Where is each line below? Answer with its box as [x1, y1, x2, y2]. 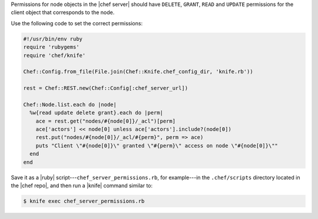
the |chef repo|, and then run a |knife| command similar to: [11, 182, 153, 189]
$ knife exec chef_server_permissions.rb [23, 197, 145, 204]
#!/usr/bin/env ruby [23, 35, 82, 42]
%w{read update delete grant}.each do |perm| [29, 109, 163, 116]
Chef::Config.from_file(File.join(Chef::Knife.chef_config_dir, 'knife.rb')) [23, 68, 253, 75]
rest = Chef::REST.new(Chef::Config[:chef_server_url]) [23, 85, 188, 92]
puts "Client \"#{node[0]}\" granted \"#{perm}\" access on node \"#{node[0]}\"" [35, 142, 278, 149]
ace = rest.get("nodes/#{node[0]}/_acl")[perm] [35, 117, 176, 124]
